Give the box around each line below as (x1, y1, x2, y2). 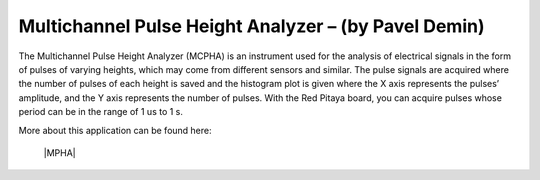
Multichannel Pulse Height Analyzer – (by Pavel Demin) (18, 15, 485, 37)
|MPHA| (43, 146, 76, 159)
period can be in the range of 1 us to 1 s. (18, 106, 184, 118)
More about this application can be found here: (18, 124, 212, 136)
